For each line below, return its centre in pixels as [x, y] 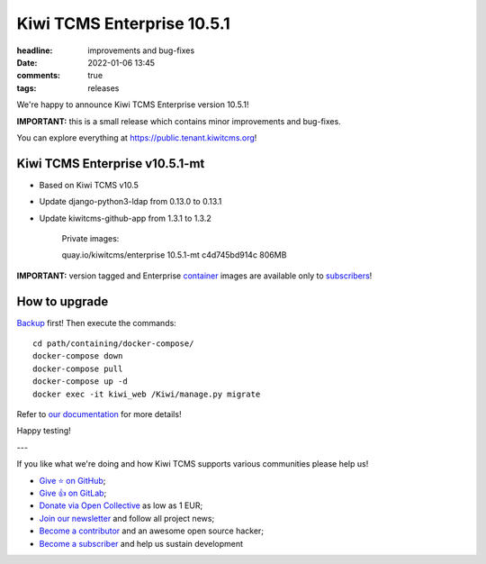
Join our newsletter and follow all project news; [127, 518]
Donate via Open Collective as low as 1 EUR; [121, 505]
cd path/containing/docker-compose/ [113, 344]
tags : [27, 88]
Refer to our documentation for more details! [99, 414]
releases [103, 88]
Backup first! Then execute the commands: [97, 323]
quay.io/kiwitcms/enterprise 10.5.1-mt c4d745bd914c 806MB [174, 255]
